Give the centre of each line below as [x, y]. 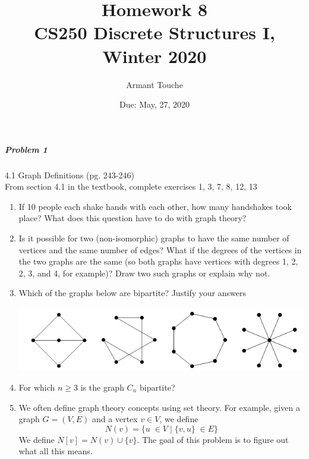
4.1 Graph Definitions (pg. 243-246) [70, 175]
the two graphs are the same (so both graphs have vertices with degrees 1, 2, [158, 261]
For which [37, 387]
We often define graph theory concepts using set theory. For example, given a [159, 407]
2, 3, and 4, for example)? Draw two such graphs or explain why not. [144, 273]
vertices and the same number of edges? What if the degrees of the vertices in [160, 249]
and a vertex [115, 419]
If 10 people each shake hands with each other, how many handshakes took [155, 206]
